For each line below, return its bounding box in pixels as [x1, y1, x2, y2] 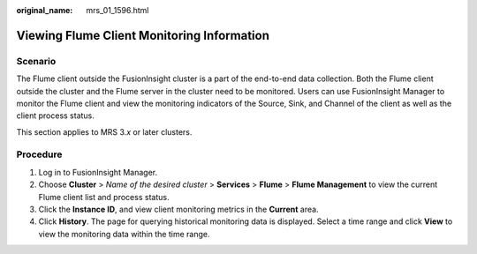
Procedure [16, 148, 63, 161]
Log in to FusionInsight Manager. [38, 167, 158, 177]
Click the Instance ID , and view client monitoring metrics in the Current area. [38, 204, 319, 215]
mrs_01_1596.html [86, 5, 149, 15]
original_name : [16, 5, 73, 15]
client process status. [16, 110, 95, 121]
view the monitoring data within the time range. [38, 228, 210, 239]
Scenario [16, 55, 57, 67]
